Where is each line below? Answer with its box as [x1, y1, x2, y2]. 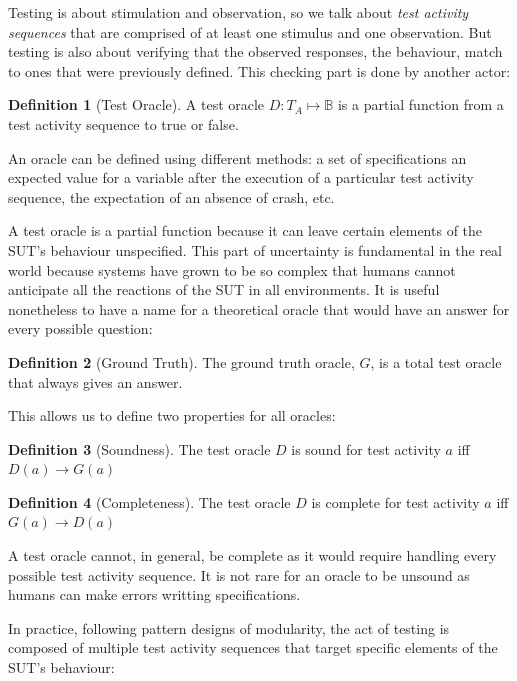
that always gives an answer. [8, 371, 183, 392]
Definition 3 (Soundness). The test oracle [8, 438, 271, 459]
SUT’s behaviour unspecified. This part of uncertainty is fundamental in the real [8, 239, 503, 260]
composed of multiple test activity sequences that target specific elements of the [8, 637, 498, 658]
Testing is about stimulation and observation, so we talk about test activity [8, 2, 469, 22]
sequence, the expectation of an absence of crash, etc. [8, 186, 335, 207]
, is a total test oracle [370, 351, 502, 372]
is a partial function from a [337, 94, 504, 115]
